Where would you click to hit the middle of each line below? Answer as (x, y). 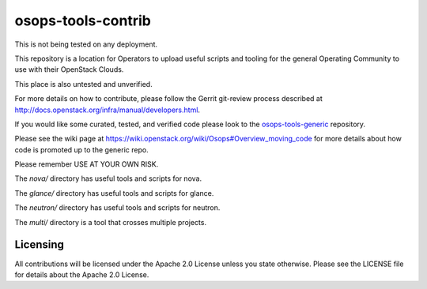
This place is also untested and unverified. (84, 84)
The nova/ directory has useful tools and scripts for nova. (108, 178)
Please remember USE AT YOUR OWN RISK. (87, 164)
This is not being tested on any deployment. (86, 44)
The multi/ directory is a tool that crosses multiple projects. (111, 222)
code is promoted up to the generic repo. (82, 149)
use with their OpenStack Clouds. (69, 69)
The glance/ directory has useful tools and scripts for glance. (114, 193)
